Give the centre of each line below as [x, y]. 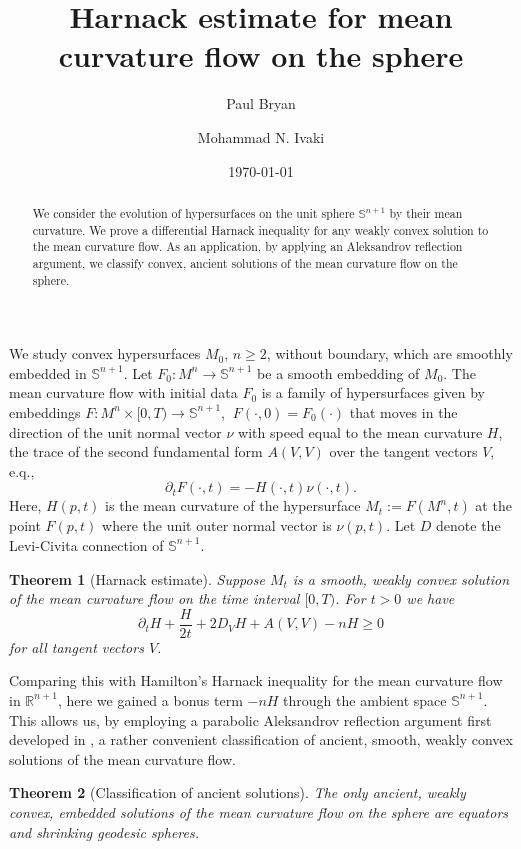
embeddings [45, 411]
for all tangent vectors [76, 646]
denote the [468, 525]
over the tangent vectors [403, 451]
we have [430, 598]
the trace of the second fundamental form [136, 451]
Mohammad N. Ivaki [261, 136]
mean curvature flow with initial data [123, 392]
